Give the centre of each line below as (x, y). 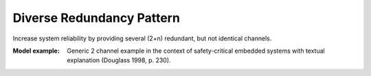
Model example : (36, 51)
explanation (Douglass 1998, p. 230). (119, 60)
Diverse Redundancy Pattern (96, 18)
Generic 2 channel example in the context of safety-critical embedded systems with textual (196, 51)
